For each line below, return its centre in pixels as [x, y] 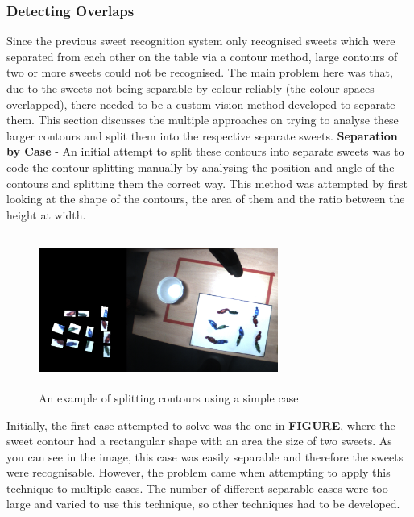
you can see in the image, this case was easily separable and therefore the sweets [205, 456]
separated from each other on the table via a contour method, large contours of [202, 56]
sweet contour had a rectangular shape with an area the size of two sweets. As [199, 441]
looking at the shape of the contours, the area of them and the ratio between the [206, 199]
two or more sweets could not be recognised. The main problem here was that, [200, 72]
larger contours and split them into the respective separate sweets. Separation [202, 135]
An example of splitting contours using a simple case [169, 397]
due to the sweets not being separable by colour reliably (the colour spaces [190, 88]
